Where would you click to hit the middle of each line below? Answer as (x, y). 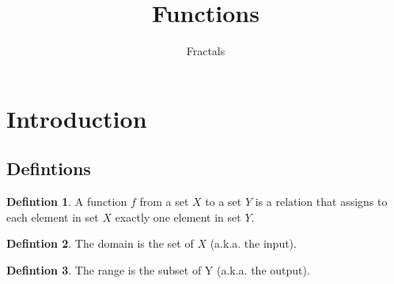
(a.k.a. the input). (253, 243)
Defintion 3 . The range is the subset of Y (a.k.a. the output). (158, 269)
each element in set (53, 217)
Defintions (49, 168)
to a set (224, 202)
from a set (164, 202)
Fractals (206, 51)
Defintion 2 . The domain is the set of (100, 243)
